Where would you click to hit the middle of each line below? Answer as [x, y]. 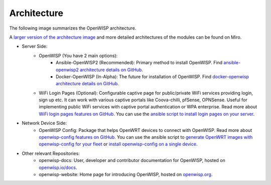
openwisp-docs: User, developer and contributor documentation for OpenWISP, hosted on [132, 160]
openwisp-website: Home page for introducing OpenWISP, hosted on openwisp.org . [126, 174]
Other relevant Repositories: [51, 153]
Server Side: [35, 46]
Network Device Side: [44, 123]
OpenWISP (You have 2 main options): [78, 56]
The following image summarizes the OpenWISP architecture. [73, 28]
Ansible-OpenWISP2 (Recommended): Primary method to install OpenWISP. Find [139, 63]
